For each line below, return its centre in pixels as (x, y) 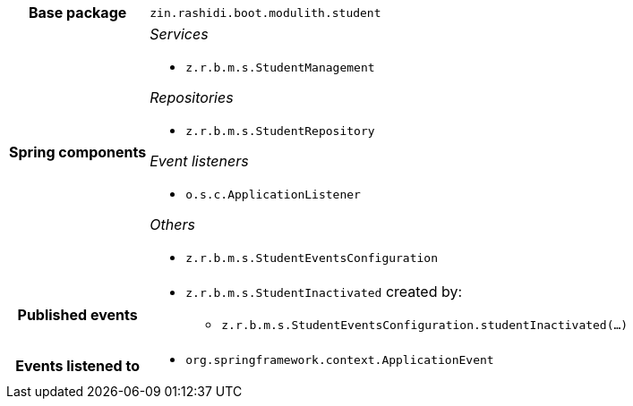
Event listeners (199, 161)
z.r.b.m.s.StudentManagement (280, 68)
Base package (77, 13)
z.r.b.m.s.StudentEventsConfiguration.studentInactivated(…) (425, 325)
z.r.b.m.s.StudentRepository (280, 131)
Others (172, 224)
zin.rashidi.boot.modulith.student (265, 13)
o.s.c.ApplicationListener (273, 195)
